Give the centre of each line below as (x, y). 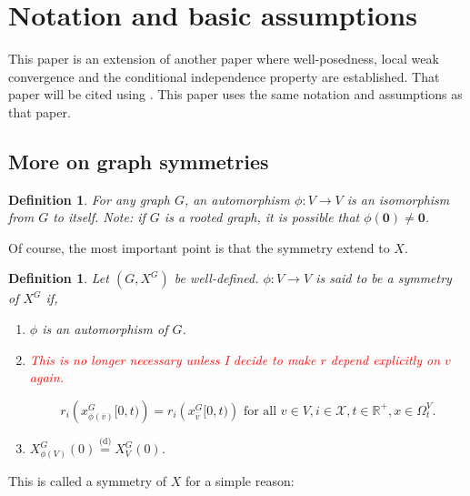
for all (260, 411)
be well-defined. (216, 278)
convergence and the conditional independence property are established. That (224, 76)
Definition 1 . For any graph (89, 199)
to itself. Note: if (99, 217)
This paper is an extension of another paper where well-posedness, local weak (224, 59)
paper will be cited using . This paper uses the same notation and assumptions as (235, 94)
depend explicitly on (385, 359)
